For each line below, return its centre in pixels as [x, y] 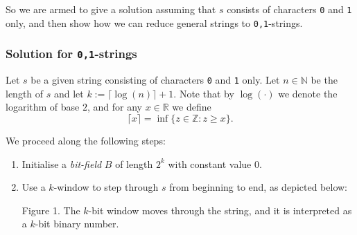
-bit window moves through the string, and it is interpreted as [220, 210]
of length [134, 163]
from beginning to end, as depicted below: [258, 187]
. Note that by [204, 93]
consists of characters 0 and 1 [289, 9]
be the [324, 80]
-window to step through [106, 187]
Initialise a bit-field [62, 163]
